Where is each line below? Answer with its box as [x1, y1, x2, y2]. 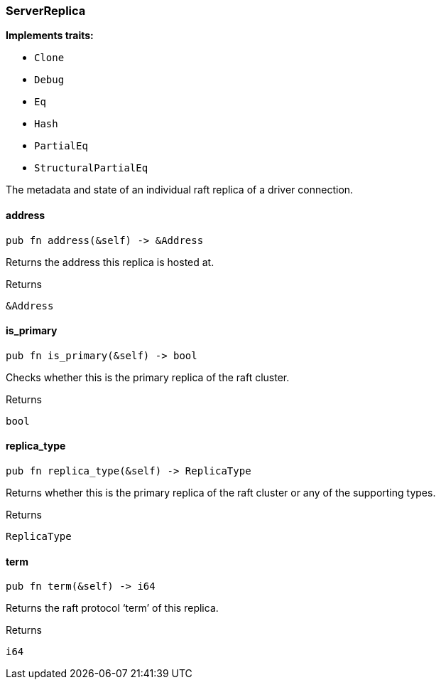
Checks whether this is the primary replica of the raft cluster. [6, 371, 290, 383]
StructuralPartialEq [34, 162, 148, 174]
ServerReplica [6, 4, 86, 18]
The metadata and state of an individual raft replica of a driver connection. [6, 184, 354, 196]
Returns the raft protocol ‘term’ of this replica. [6, 602, 219, 615]
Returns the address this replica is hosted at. [6, 255, 214, 268]
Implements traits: [6, 29, 94, 42]
